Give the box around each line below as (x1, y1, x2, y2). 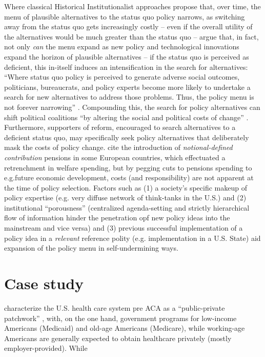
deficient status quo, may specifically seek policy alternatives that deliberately (4, 131, 249, 142)
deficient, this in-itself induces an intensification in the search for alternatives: (4, 61, 248, 72)
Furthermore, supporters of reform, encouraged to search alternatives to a (4, 122, 236, 133)
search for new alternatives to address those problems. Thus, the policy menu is (4, 91, 254, 102)
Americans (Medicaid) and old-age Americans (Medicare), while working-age (4, 323, 245, 333)
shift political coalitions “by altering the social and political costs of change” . (4, 111, 249, 122)
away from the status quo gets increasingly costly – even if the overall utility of (4, 21, 253, 32)
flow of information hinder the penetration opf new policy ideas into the (4, 212, 230, 223)
